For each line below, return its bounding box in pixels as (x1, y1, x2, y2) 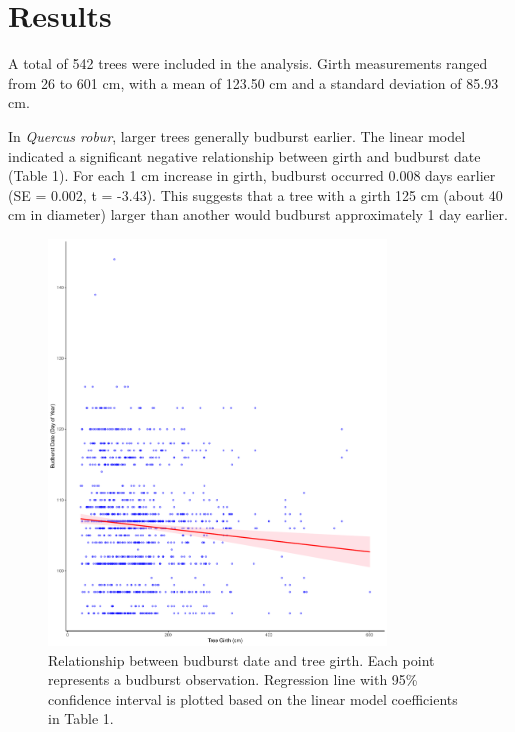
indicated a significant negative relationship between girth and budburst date (8, 145, 481, 166)
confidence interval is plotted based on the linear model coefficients (48, 688, 458, 709)
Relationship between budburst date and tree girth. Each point (48, 649, 435, 670)
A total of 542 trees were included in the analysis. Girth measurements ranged (8, 53, 488, 74)
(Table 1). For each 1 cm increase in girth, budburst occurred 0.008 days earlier (8, 165, 496, 186)
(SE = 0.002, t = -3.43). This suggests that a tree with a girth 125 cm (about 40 (8, 184, 503, 205)
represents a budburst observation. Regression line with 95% (48, 669, 418, 690)
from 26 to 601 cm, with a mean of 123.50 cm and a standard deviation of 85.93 (8, 72, 499, 93)
